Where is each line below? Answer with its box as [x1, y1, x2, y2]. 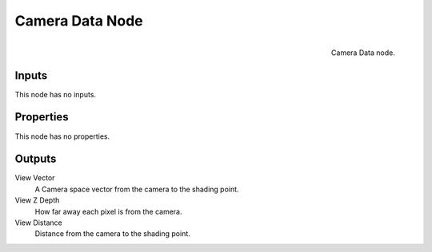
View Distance [14, 218, 63, 227]
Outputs [14, 152, 57, 166]
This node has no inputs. [14, 89, 96, 99]
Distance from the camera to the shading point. [34, 229, 191, 238]
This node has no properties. [14, 132, 110, 141]
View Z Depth [14, 195, 60, 205]
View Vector [14, 173, 55, 183]
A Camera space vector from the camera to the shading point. [34, 184, 239, 194]
